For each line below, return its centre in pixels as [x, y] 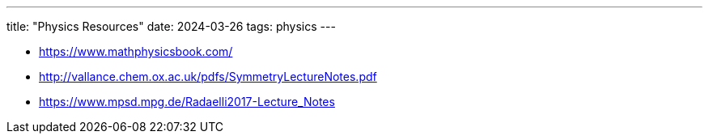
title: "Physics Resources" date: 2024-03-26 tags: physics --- [171, 26]
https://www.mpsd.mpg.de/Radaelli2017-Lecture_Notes [187, 102]
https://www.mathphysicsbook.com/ [136, 51]
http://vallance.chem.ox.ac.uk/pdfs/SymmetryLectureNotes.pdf [208, 76]
